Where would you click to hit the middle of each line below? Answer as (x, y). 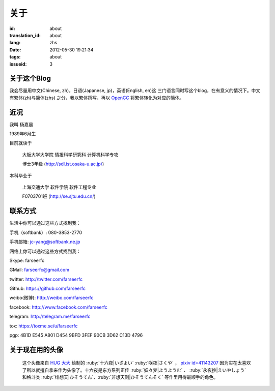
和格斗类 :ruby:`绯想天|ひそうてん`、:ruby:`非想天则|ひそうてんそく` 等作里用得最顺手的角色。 (120, 377)
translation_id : (25, 35)
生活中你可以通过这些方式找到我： (45, 223)
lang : (15, 43)
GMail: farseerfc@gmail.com (39, 270)
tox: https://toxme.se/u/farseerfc (44, 326)
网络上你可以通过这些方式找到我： (45, 251)
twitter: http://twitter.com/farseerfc (46, 279)
